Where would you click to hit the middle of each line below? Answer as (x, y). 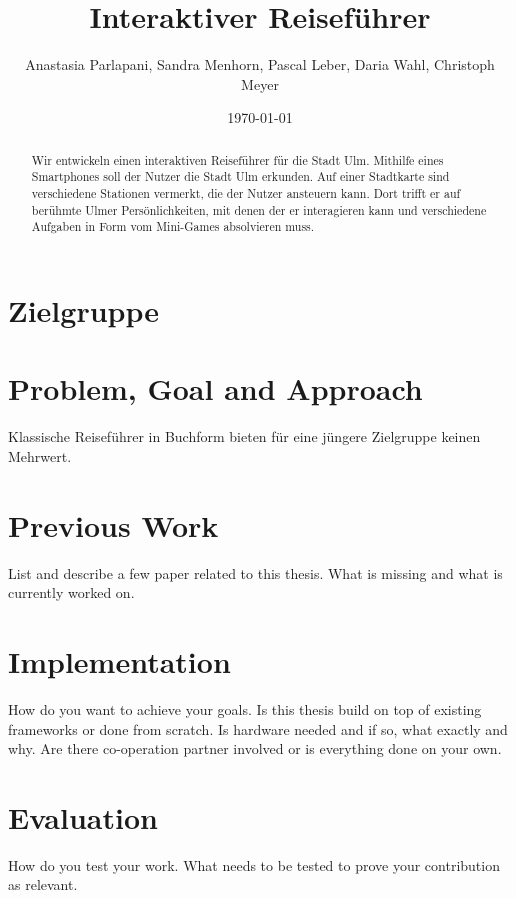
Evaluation (83, 816)
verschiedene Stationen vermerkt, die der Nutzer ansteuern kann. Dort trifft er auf (246, 193)
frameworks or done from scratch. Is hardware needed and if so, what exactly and (258, 728)
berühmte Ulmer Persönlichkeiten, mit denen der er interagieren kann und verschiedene (259, 209)
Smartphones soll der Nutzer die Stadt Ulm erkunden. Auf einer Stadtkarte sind (240, 176)
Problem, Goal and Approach (215, 388)
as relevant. (43, 884)
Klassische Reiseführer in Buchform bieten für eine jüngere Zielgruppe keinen (244, 436)
